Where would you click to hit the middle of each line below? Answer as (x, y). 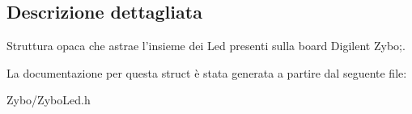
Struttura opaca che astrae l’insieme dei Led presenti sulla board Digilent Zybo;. (206, 46)
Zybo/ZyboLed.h (49, 100)
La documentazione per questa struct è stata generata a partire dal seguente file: (207, 72)
